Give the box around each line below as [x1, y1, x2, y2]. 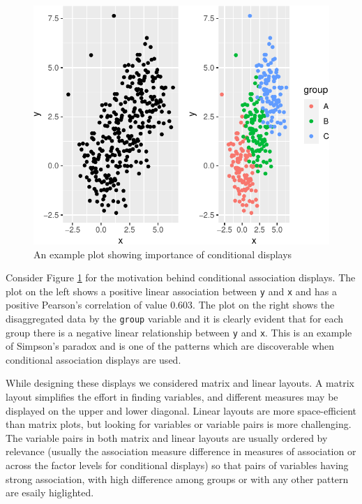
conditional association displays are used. [6, 352, 181, 366]
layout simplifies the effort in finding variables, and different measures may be [6, 390, 338, 404]
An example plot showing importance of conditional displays [33, 246, 292, 261]
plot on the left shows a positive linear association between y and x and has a [6, 283, 337, 298]
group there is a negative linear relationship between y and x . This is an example [6, 325, 352, 339]
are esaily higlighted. [6, 485, 94, 500]
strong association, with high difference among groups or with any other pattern [6, 471, 349, 486]
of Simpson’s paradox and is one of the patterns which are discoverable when [6, 339, 335, 353]
